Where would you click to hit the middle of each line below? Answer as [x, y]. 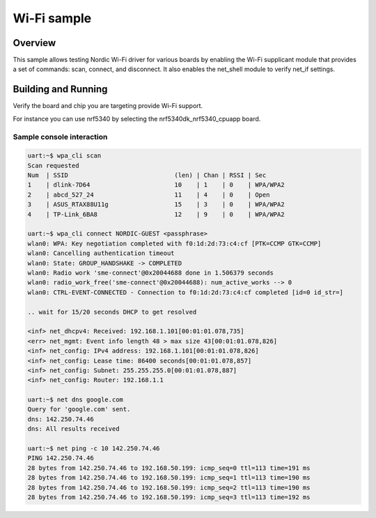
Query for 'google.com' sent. [79, 409]
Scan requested [53, 165]
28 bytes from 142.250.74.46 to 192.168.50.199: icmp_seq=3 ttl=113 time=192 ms [169, 497]
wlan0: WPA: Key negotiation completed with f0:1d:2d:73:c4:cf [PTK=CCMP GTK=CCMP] [174, 243]
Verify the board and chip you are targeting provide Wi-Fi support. [108, 106]
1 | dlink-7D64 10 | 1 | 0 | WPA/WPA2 [156, 185]
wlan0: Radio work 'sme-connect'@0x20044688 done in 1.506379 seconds [151, 273]
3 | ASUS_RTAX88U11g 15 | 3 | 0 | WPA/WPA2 [156, 205]
